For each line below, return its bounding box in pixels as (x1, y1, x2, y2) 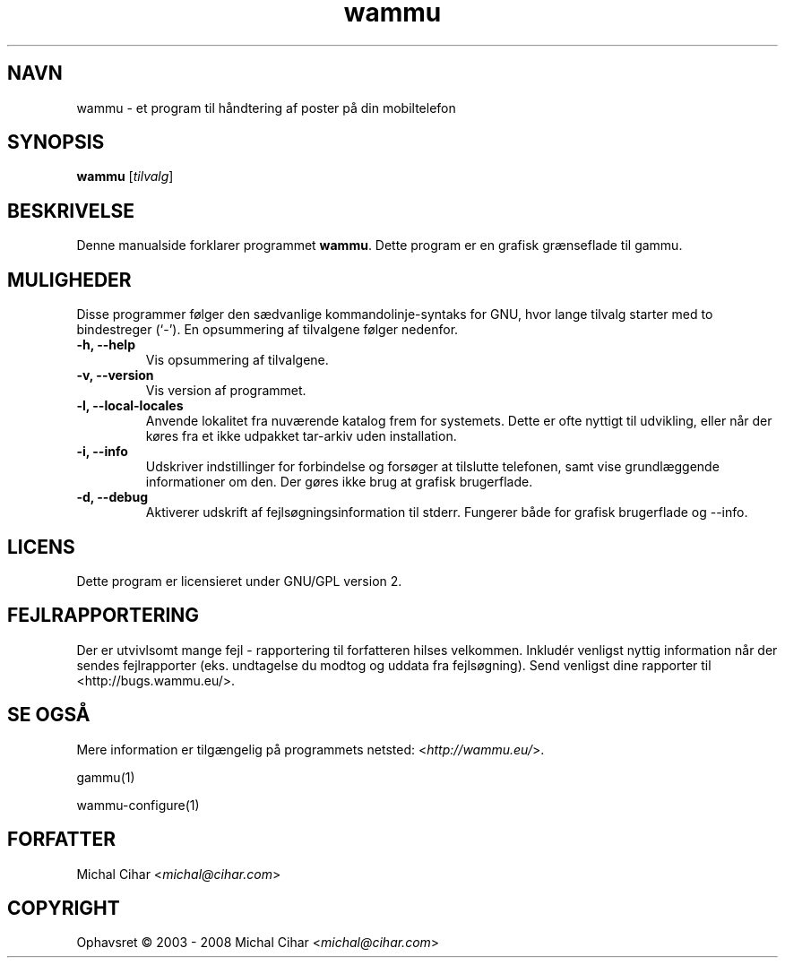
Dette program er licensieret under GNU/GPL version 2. (76, 573, 402, 589)
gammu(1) (76, 769, 135, 785)
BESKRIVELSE (7, 199, 135, 222)
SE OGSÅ (7, 703, 91, 727)
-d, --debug (76, 489, 148, 505)
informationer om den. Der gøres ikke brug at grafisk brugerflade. (145, 474, 533, 490)
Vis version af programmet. (145, 383, 306, 399)
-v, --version (76, 367, 154, 383)
